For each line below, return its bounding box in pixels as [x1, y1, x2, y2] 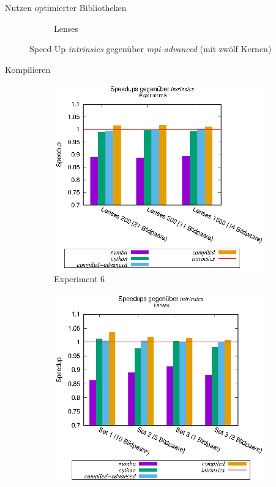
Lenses [54, 21, 78, 34]
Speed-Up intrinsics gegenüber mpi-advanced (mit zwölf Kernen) [29, 42, 272, 55]
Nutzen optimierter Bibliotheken [5, 1, 127, 13]
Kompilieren [5, 63, 51, 75]
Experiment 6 [54, 272, 105, 285]
